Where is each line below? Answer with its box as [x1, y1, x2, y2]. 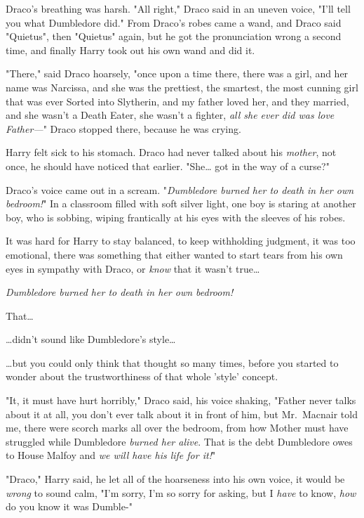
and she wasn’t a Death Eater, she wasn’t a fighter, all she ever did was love [6, 108, 335, 122]
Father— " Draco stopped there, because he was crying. [6, 121, 241, 136]
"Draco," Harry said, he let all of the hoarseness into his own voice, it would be [6, 472, 345, 486]
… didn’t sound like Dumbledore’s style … [6, 332, 176, 347]
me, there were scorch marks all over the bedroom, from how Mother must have [6, 420, 349, 435]
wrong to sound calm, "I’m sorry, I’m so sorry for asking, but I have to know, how [6, 485, 356, 500]
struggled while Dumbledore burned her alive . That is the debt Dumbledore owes [6, 434, 353, 448]
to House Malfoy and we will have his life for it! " [6, 448, 216, 462]
